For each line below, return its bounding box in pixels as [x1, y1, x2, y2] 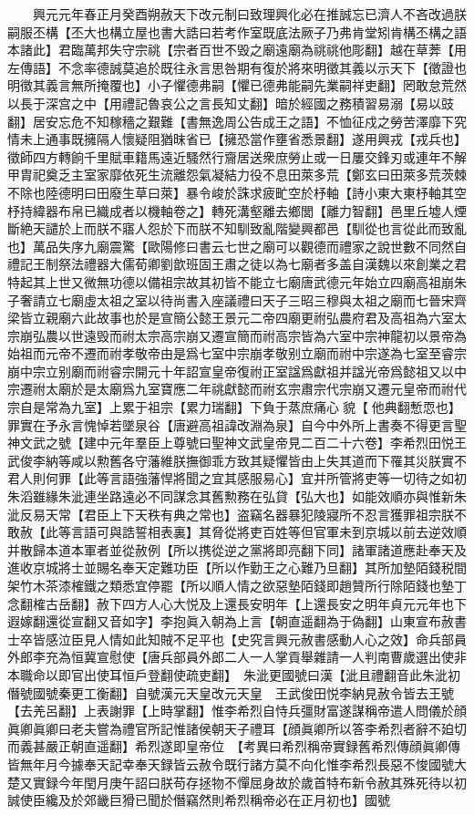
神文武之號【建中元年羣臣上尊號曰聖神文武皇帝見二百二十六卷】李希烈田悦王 [7, 433, 467, 452]
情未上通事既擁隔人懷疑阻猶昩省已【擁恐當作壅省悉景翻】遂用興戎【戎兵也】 [7, 129, 467, 149]
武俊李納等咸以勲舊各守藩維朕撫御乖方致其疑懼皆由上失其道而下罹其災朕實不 [7, 450, 467, 469]
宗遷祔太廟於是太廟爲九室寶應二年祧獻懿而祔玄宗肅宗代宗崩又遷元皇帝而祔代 [7, 379, 467, 398]
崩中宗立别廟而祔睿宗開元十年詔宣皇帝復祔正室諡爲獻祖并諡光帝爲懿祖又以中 [7, 361, 467, 380]
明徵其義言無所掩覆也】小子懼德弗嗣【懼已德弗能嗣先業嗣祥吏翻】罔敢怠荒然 [7, 76, 467, 95]
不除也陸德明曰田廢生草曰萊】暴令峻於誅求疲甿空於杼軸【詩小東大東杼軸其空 [7, 182, 467, 201]
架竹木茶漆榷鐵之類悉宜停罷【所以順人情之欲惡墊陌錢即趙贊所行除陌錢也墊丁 [7, 576, 467, 594]
